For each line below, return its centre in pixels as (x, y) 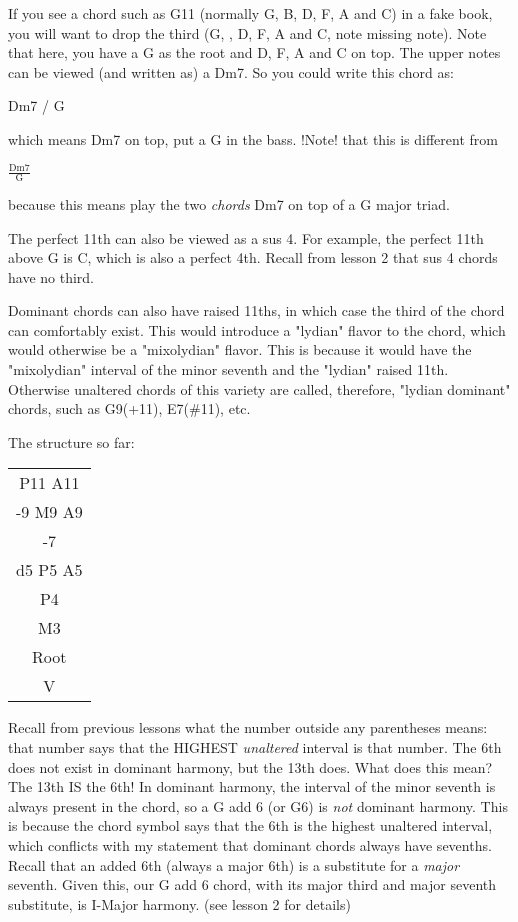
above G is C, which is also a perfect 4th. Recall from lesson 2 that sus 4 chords (253, 257)
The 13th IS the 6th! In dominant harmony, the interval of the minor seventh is (252, 786)
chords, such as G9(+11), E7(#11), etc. (129, 408)
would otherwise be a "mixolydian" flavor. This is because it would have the (240, 349)
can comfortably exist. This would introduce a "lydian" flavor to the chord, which (257, 329)
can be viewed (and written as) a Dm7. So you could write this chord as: (231, 71)
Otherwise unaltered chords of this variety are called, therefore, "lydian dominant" (259, 388)
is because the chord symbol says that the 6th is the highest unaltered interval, (250, 825)
